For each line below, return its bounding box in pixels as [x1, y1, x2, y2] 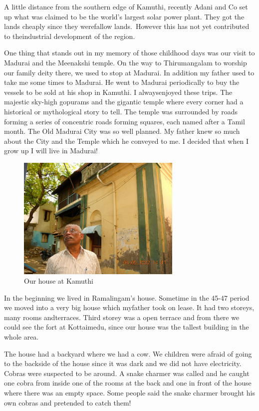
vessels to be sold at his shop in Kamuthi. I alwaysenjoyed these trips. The [4, 86, 233, 97]
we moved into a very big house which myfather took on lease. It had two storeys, [4, 302, 255, 313]
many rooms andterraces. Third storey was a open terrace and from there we [4, 312, 240, 322]
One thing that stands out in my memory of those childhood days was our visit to [4, 47, 255, 58]
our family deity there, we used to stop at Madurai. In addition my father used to [4, 67, 255, 77]
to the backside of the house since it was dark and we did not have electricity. [4, 358, 242, 369]
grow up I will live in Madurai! [4, 145, 98, 156]
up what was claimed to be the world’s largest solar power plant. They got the [4, 11, 245, 21]
